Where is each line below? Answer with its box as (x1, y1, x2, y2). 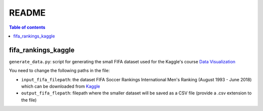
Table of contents (9, 24, 46, 30)
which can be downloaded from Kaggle (21, 83, 100, 90)
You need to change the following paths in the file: (9, 68, 110, 74)
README (9, 7, 46, 18)
